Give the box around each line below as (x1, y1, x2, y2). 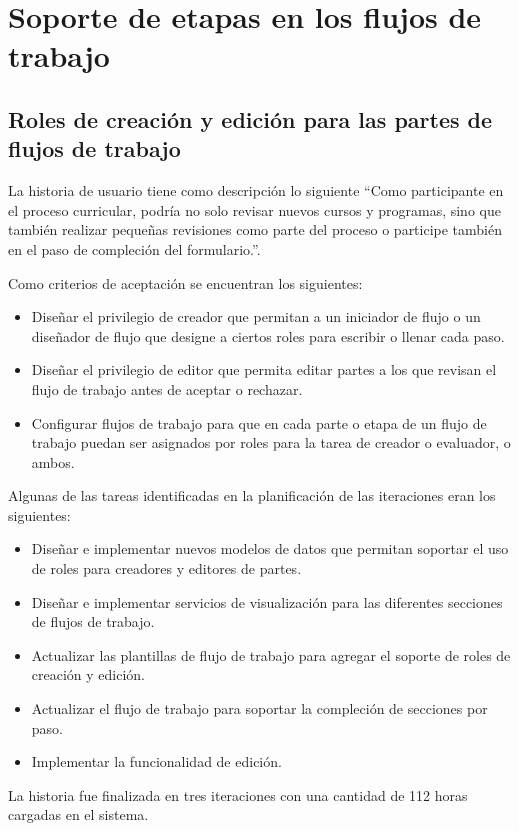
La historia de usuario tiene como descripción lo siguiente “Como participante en (8, 180, 504, 201)
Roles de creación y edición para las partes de (8, 103, 493, 134)
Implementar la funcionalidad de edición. (31, 751, 282, 772)
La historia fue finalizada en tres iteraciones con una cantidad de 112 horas (8, 784, 468, 805)
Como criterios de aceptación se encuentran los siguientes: (8, 272, 363, 293)
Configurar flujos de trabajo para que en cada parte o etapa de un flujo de (31, 412, 487, 433)
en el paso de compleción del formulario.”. (8, 238, 261, 259)
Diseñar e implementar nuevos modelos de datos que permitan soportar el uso (31, 538, 509, 559)
